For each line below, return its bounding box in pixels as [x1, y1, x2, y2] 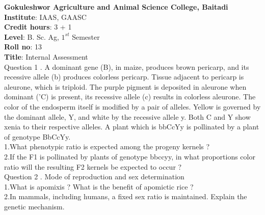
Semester [72, 31, 100, 42]
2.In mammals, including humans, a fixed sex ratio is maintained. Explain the [4, 191, 247, 202]
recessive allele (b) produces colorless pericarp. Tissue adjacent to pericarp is [4, 71, 244, 82]
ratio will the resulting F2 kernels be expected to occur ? [4, 161, 182, 172]
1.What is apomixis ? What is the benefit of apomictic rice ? [4, 181, 194, 192]
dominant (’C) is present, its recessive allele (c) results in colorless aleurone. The [4, 91, 256, 102]
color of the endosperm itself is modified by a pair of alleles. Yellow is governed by [4, 101, 261, 112]
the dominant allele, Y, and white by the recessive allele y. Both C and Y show [4, 111, 251, 122]
